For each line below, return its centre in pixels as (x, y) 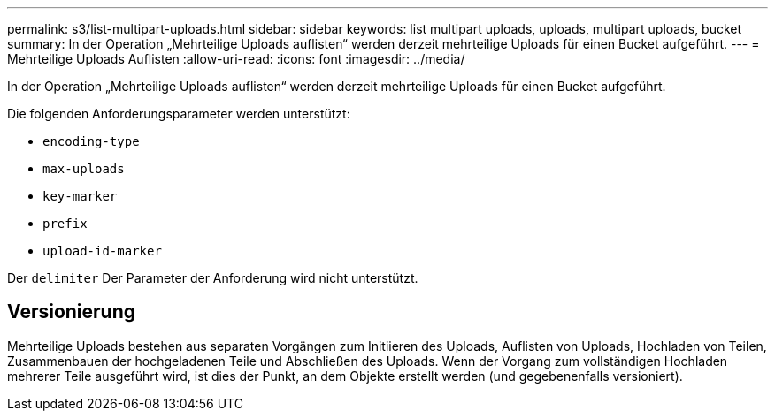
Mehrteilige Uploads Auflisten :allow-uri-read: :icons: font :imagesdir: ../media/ (236, 59)
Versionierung (72, 312)
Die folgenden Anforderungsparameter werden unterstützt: (179, 114)
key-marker (80, 196)
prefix (65, 224)
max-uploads (84, 169)
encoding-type (91, 141)
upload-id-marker (102, 251)
